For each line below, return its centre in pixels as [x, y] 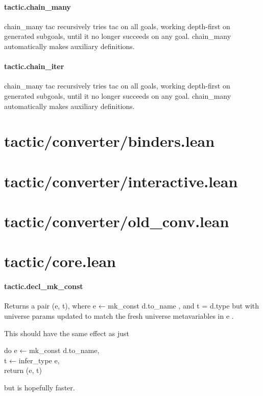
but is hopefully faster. [40, 388]
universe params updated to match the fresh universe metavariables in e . [119, 316]
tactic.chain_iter [34, 66]
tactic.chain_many [38, 6]
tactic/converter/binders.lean [110, 141]
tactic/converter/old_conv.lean [117, 221]
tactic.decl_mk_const [44, 286]
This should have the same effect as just [67, 333]
